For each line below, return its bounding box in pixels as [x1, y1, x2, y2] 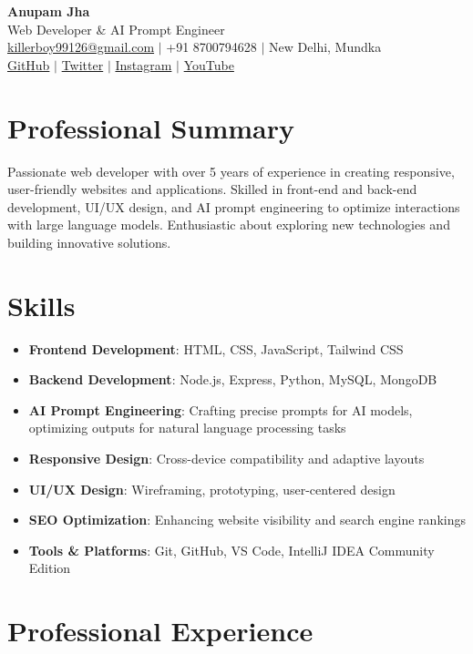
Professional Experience [7, 612, 314, 649]
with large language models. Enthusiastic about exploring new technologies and [7, 215, 450, 234]
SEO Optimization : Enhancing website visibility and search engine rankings [28, 510, 466, 529]
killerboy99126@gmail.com [7, 37, 155, 56]
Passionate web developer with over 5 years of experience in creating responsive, [7, 161, 455, 180]
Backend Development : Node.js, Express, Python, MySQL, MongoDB [28, 370, 437, 389]
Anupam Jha [7, 2, 90, 20]
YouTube [183, 55, 234, 74]
